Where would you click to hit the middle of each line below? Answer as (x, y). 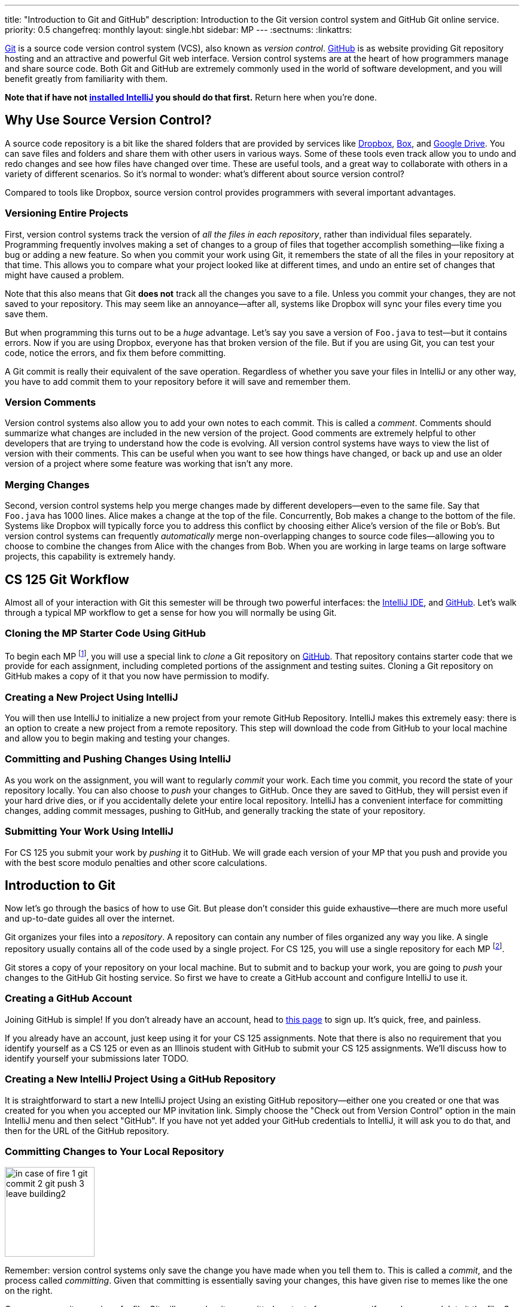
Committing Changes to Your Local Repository (115, 1151)
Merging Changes (47, 484)
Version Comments (51, 402)
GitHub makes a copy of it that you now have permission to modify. (137, 676)
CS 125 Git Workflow (67, 579)
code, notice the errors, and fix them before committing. (115, 352)
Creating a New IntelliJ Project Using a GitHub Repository (140, 1079)
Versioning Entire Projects (67, 213)
